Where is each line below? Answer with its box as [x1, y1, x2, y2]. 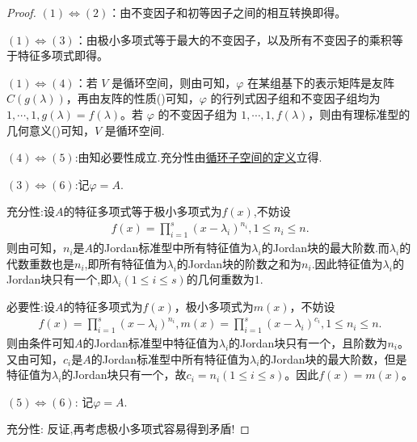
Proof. [6, 4, 36, 20]
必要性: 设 [6, 298, 55, 315]
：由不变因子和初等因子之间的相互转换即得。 [108, 4, 347, 20]
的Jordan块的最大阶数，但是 [259, 350, 407, 367]
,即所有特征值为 [84, 255, 167, 272]
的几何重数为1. [186, 271, 263, 288]
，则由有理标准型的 [308, 105, 411, 122]
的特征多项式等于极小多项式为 [63, 203, 222, 220]
